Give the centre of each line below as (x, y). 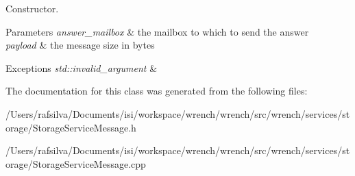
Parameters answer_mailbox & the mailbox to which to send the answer (157, 31)
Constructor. (32, 8)
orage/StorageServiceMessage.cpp (76, 163)
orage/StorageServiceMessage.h (71, 127)
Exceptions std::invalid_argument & (82, 67)
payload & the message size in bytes (80, 45)
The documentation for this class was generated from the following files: (157, 91)
